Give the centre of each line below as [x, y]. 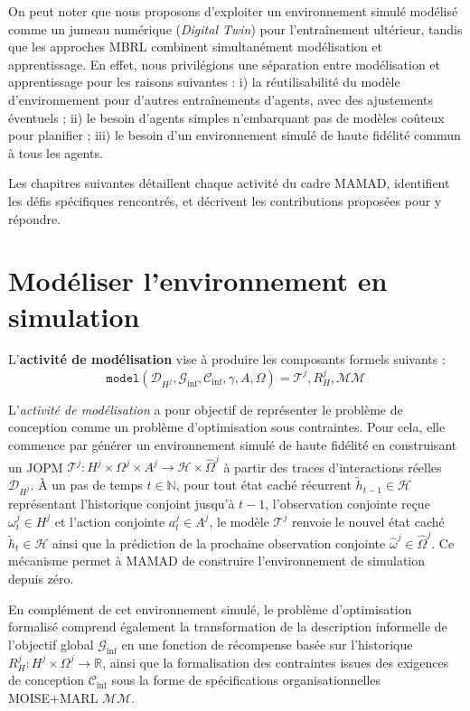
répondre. [35, 218]
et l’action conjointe [110, 521]
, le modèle [239, 521]
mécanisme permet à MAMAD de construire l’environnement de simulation [217, 561]
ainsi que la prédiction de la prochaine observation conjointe [219, 543]
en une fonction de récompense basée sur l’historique [267, 644]
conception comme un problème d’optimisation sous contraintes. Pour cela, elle [227, 427]
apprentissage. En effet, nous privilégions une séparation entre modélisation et [224, 64]
